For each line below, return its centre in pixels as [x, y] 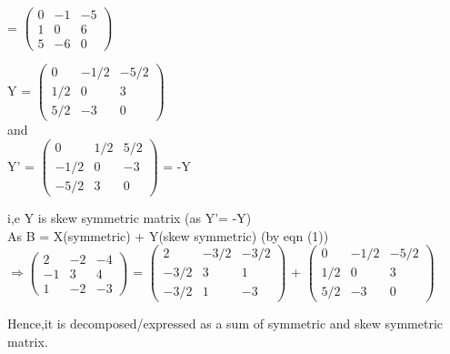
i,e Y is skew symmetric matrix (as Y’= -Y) [130, 218]
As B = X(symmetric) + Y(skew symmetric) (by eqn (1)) [168, 235]
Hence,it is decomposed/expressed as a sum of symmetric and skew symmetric [225, 324]
